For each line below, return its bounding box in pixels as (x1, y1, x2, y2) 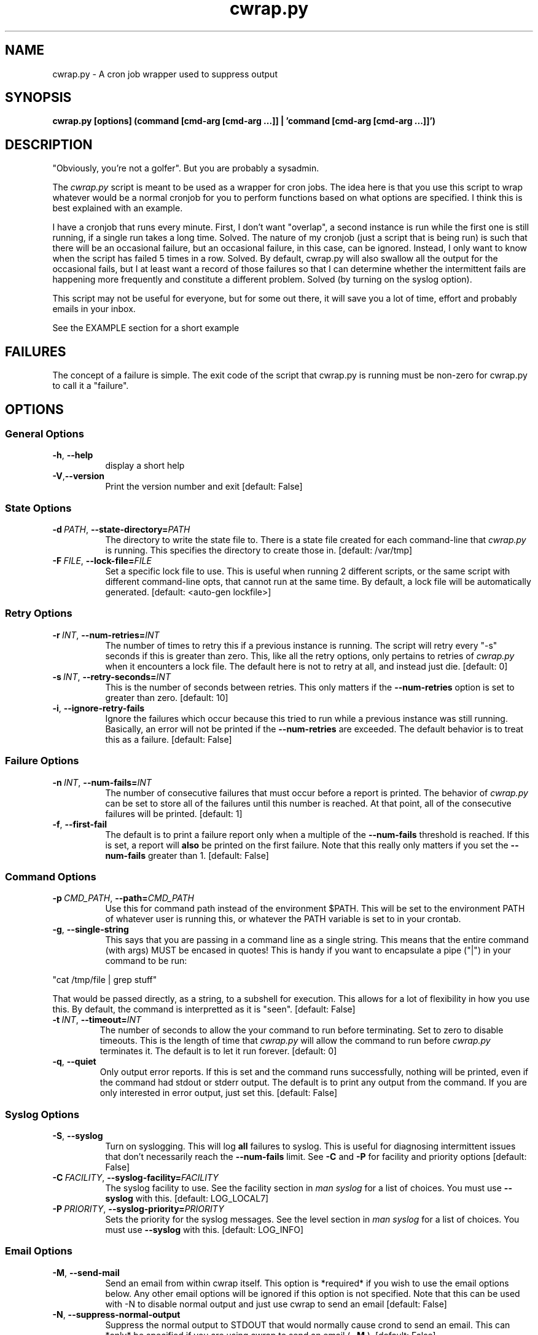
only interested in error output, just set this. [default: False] (99, 1087, 338, 1098)
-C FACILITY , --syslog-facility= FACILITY (52, 1172, 219, 1183)
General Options (5, 427, 84, 440)
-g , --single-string (52, 924, 129, 935)
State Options (5, 501, 72, 514)
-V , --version (52, 471, 105, 482)
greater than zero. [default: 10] (105, 692, 228, 703)
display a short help (105, 460, 185, 471)
